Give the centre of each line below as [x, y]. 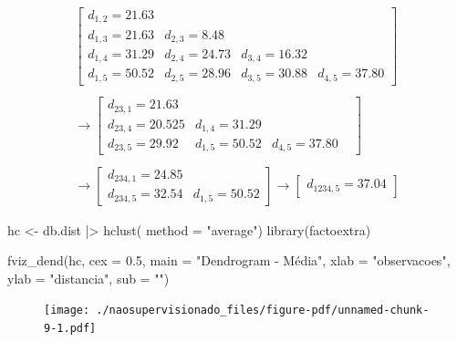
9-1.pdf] [70, 328]
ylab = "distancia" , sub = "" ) [88, 278]
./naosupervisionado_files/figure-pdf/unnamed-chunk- [263, 311]
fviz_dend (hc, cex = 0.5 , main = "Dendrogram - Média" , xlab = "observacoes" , [229, 260]
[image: [67, 311]
